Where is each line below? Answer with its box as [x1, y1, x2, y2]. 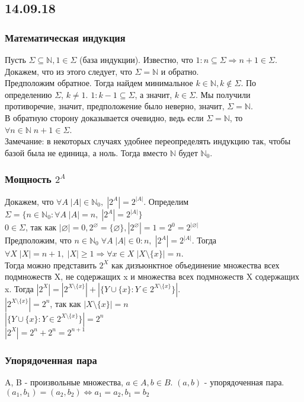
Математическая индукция [5, 30, 126, 45]
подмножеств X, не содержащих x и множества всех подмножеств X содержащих [5, 270, 300, 283]
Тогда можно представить [5, 258, 97, 271]
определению [5, 88, 52, 100]
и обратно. [161, 65, 199, 77]
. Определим [143, 195, 189, 207]
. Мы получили [196, 88, 251, 100]
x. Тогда [5, 282, 34, 295]
